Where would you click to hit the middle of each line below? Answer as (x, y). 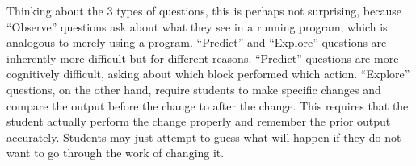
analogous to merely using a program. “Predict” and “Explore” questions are (197, 42)
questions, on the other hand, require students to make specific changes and (194, 89)
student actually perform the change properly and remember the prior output (199, 121)
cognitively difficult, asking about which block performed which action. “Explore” (208, 74)
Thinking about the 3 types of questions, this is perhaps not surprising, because (204, 10)
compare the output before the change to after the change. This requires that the (208, 105)
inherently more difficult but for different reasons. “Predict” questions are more (203, 58)
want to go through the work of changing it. (116, 153)
